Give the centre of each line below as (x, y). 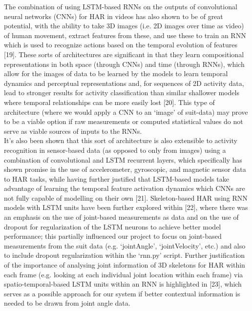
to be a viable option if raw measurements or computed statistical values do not (124, 121)
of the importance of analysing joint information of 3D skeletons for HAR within (125, 265)
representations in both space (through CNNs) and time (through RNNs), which (124, 64)
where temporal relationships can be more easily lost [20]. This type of (109, 102)
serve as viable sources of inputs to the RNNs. (73, 131)
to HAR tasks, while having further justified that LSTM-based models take (116, 178)
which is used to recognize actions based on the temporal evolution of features (121, 45)
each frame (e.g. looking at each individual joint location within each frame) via (124, 274)
